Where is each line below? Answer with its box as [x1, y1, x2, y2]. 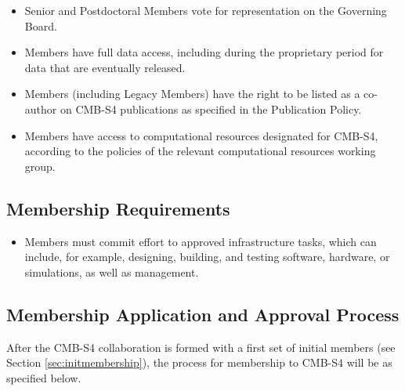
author [24, 100, 57, 117]
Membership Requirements [6, 196, 230, 220]
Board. [24, 17, 57, 34]
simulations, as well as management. [24, 263, 199, 280]
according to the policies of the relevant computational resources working [24, 143, 376, 159]
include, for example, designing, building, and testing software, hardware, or [24, 248, 390, 265]
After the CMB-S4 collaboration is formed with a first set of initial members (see [6, 339, 396, 355]
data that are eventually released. [24, 59, 186, 75]
